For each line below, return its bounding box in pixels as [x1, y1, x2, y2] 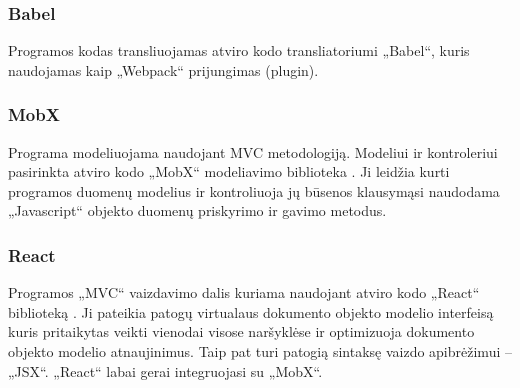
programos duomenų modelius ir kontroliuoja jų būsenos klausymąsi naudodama [8, 180, 500, 201]
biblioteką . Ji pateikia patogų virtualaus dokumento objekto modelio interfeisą [8, 301, 494, 322]
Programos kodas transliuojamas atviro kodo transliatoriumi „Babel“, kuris [8, 40, 470, 61]
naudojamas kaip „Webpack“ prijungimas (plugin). [8, 59, 319, 80]
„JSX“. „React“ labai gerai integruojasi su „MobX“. [8, 360, 323, 381]
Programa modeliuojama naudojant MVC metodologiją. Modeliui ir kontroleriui [8, 141, 498, 162]
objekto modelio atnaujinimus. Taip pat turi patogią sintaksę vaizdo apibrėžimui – [8, 341, 512, 361]
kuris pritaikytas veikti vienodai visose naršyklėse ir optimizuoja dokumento [8, 321, 475, 342]
